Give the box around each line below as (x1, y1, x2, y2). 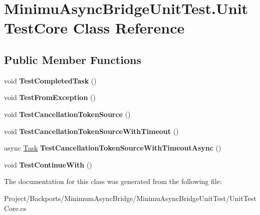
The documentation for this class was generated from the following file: (4, 176, 222, 186)
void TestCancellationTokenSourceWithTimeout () (4, 125, 179, 136)
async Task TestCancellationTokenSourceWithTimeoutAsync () (4, 142, 221, 153)
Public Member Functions (4, 51, 141, 67)
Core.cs (4, 202, 27, 213)
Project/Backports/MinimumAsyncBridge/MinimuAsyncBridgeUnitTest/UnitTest (4, 192, 256, 203)
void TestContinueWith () (4, 159, 92, 169)
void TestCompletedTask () (4, 75, 97, 85)
